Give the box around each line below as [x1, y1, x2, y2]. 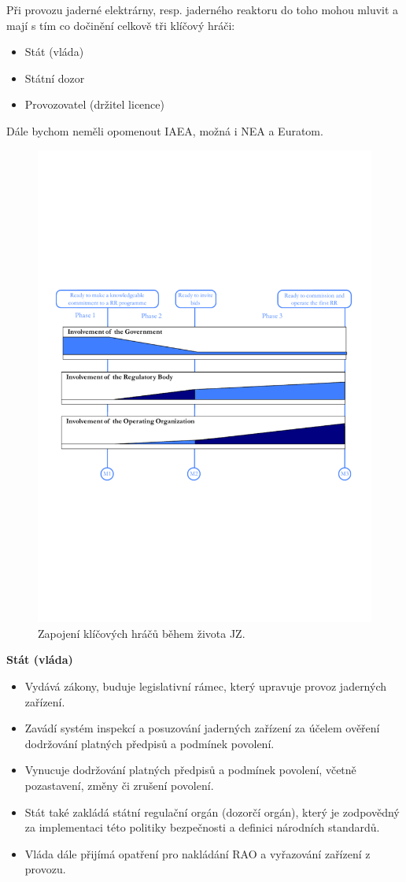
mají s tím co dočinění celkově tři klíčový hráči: [6, 17, 235, 33]
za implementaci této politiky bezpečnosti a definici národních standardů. [24, 819, 380, 836]
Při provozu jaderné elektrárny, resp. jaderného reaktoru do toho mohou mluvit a [6, 2, 399, 17]
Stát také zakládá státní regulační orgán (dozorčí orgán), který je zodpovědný [24, 803, 400, 820]
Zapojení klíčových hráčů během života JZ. [38, 624, 245, 641]
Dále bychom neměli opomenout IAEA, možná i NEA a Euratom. [6, 122, 323, 139]
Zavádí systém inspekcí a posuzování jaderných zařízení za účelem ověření [24, 720, 380, 736]
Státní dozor [24, 69, 85, 86]
